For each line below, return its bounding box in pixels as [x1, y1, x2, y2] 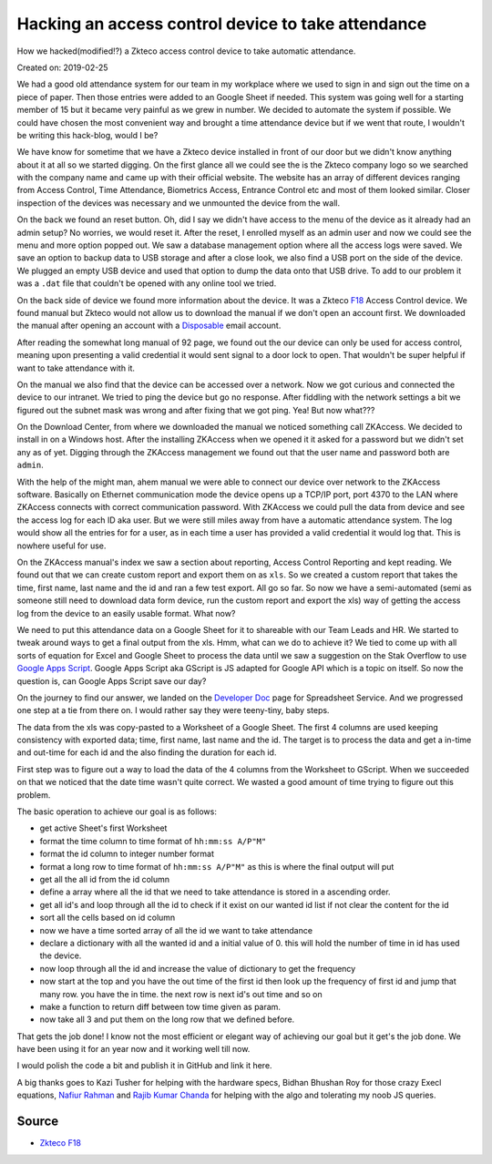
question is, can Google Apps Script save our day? [16, 675, 207, 687]
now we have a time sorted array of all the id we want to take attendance [39, 924, 313, 935]
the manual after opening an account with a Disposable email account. [16, 320, 282, 332]
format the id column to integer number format [39, 848, 214, 860]
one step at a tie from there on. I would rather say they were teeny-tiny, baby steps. [16, 705, 330, 716]
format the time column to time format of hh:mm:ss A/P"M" [39, 835, 267, 846]
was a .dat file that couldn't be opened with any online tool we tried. [16, 278, 277, 289]
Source [16, 1114, 59, 1129]
